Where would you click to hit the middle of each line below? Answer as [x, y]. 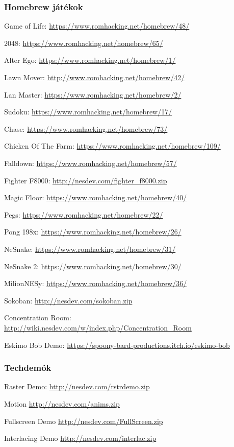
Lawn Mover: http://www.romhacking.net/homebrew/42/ [95, 77]
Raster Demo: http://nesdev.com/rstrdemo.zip [77, 386]
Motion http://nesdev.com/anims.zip [62, 403]
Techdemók [28, 368]
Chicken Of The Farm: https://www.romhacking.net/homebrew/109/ [112, 146]
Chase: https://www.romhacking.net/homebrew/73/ [86, 128]
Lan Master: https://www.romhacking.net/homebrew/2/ [93, 94]
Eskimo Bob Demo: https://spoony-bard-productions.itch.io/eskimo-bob [117, 345]
